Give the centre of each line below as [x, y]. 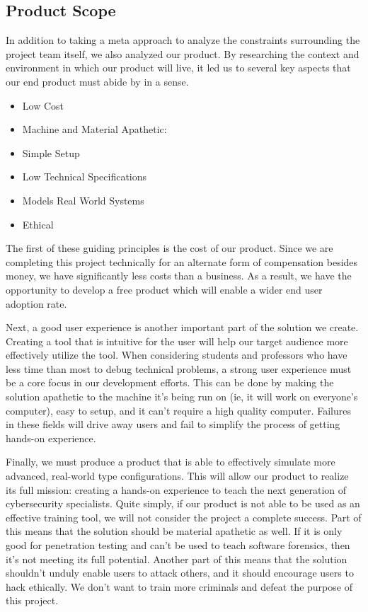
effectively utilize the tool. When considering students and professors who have [177, 355]
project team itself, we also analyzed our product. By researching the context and [183, 53]
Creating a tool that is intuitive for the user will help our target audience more [177, 341]
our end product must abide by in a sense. [97, 81]
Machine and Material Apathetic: [94, 129]
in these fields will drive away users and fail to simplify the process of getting [173, 424]
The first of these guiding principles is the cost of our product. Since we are [169, 248]
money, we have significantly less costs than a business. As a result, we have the [179, 276]
